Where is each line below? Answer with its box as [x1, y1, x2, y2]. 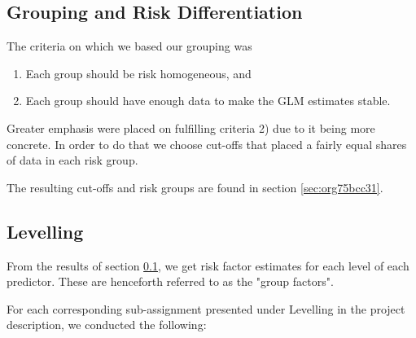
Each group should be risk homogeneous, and [25, 64, 252, 81]
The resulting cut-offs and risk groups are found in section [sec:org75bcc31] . [7, 178, 383, 195]
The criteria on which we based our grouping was [7, 37, 252, 55]
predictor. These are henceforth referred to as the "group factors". [7, 273, 334, 290]
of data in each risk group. [7, 151, 138, 169]
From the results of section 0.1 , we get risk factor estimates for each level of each [7, 257, 409, 274]
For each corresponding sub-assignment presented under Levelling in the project [7, 300, 405, 317]
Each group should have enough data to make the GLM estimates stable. [25, 92, 391, 109]
